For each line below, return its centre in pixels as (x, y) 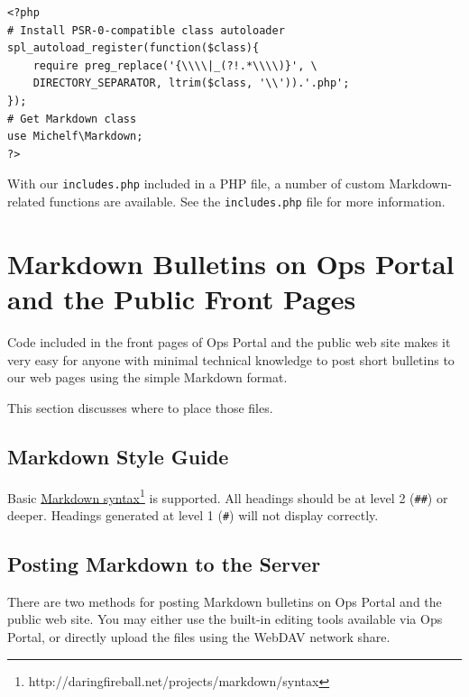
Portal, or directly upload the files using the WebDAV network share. (199, 636)
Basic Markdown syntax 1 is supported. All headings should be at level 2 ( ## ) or (228, 496)
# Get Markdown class (72, 119)
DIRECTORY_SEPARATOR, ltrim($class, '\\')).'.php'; (191, 83)
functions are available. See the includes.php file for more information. (247, 201)
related (27, 201)
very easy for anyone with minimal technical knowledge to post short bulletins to (231, 359)
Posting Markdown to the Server (164, 563)
